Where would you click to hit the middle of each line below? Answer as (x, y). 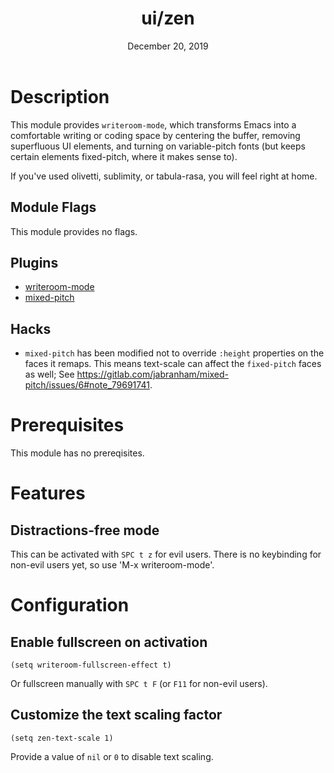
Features (48, 493)
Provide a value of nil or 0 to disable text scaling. (112, 756)
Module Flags (53, 207)
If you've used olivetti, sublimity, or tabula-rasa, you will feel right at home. (164, 176)
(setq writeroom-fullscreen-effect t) (91, 665)
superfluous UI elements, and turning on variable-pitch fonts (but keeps (158, 146)
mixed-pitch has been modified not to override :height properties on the (174, 353)
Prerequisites (67, 425)
